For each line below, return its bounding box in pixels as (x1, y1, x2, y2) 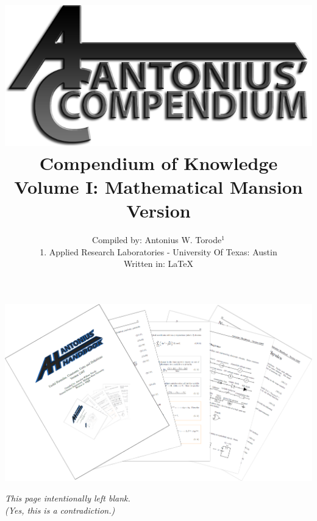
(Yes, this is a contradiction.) (5, 503, 115, 516)
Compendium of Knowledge (39, 150, 278, 175)
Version (126, 198, 191, 223)
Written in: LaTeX (124, 257, 193, 270)
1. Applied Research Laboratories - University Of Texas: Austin (40, 245, 277, 258)
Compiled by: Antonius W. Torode (92, 233, 222, 246)
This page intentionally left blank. (5, 492, 130, 505)
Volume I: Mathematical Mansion (14, 174, 303, 199)
